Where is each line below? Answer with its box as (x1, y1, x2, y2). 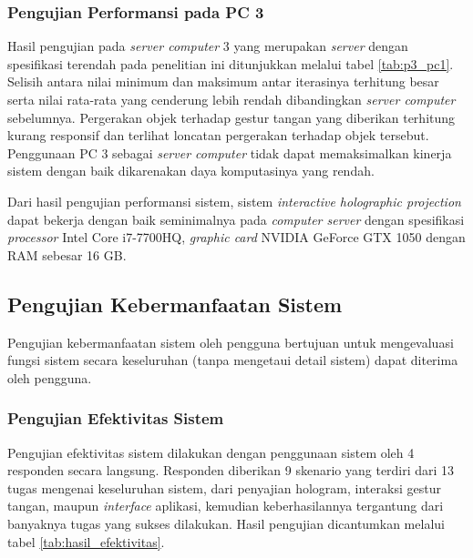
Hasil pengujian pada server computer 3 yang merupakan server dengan (7, 36, 408, 56)
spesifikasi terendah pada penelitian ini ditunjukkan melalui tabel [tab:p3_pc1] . (7, 54, 454, 73)
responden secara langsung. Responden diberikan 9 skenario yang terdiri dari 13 (7, 461, 455, 480)
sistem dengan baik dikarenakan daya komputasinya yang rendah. (7, 161, 375, 180)
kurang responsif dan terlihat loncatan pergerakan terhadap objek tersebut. (7, 126, 429, 145)
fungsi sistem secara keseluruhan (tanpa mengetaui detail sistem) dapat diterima (7, 350, 458, 370)
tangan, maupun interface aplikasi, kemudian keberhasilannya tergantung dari (7, 496, 444, 515)
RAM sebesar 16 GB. (7, 245, 127, 264)
